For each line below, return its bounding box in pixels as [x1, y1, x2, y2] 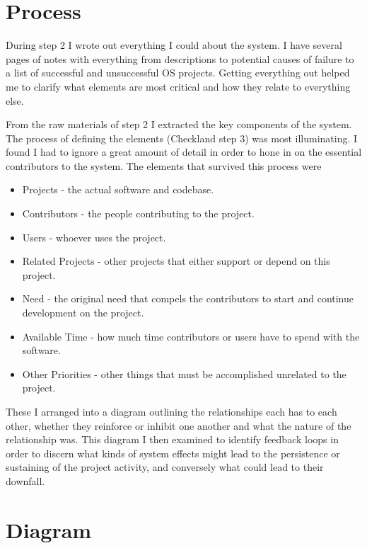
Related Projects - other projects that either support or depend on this [22, 253, 330, 268]
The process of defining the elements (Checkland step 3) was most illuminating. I [6, 130, 358, 145]
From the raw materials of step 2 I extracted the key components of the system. [6, 117, 352, 132]
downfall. [6, 473, 45, 488]
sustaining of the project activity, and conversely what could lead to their [6, 459, 324, 474]
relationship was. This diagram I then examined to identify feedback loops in [6, 432, 339, 447]
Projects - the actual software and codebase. [22, 182, 214, 197]
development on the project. [22, 305, 144, 320]
